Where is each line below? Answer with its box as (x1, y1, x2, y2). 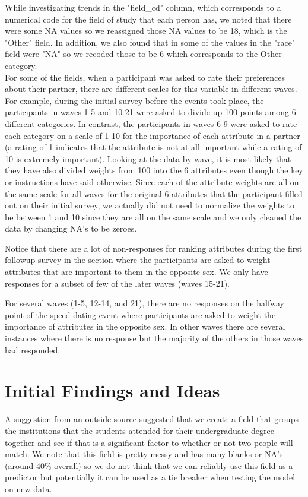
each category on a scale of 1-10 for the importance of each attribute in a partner (5, 129, 300, 141)
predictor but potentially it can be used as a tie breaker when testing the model (5, 471, 296, 483)
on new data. (5, 482, 52, 495)
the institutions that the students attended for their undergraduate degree (5, 424, 274, 436)
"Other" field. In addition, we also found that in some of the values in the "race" (5, 36, 296, 48)
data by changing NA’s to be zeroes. (5, 222, 137, 235)
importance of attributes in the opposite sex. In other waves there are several (5, 320, 285, 333)
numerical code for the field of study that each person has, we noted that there (5, 12, 292, 25)
